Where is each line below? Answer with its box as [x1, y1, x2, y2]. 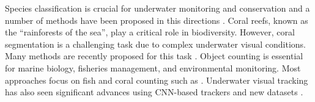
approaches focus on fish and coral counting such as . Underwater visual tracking [5, 73, 308, 86]
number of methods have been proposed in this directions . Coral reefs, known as [5, 13, 308, 26]
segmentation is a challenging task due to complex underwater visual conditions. [5, 37, 306, 50]
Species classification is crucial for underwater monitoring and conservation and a [5, 2, 310, 14]
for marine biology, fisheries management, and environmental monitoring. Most [5, 61, 301, 74]
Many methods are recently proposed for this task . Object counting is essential [5, 49, 303, 62]
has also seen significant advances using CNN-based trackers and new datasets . [5, 86, 303, 98]
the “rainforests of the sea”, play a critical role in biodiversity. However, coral [5, 26, 295, 38]
